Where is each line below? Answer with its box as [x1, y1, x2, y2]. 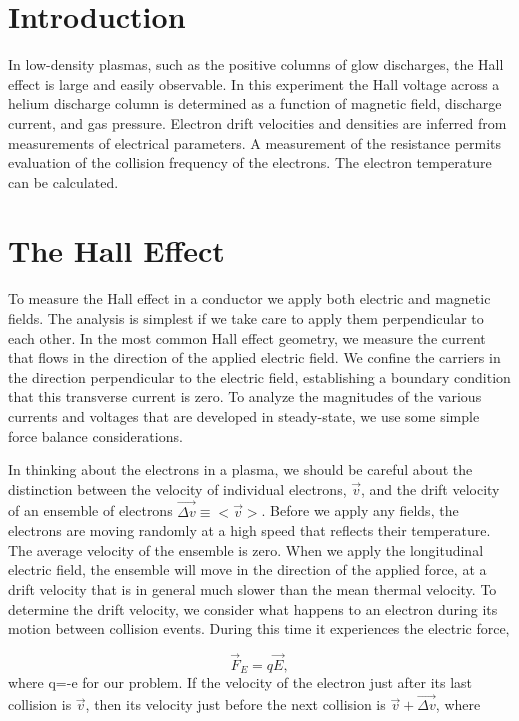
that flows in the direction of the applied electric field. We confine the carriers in [8, 347, 501, 368]
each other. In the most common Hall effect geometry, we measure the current [8, 327, 486, 348]
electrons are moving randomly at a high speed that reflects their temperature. [8, 520, 491, 541]
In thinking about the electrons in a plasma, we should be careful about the [8, 459, 473, 480]
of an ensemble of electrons [8, 500, 173, 521]
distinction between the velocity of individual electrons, [8, 478, 347, 499]
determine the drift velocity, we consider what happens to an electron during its [8, 598, 498, 619]
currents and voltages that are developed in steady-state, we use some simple [8, 405, 480, 426]
